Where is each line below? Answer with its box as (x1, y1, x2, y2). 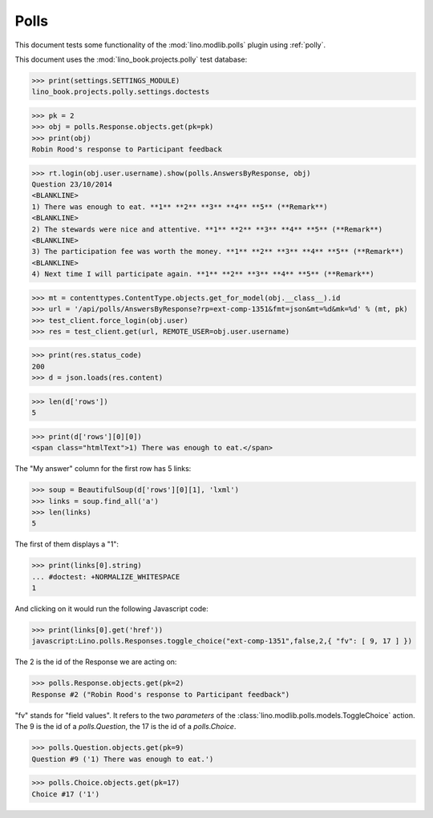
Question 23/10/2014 (31, 180, 112, 189)
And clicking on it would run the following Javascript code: (14, 604, 208, 614)
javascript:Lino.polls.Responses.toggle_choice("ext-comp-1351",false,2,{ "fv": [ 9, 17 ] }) (31, 637, 413, 646)
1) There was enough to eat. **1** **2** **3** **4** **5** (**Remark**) (31, 202, 328, 212)
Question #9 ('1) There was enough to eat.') (31, 754, 214, 764)
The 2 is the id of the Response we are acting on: (14, 657, 177, 667)
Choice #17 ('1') (31, 789, 100, 799)
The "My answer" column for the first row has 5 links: (14, 464, 192, 473)
